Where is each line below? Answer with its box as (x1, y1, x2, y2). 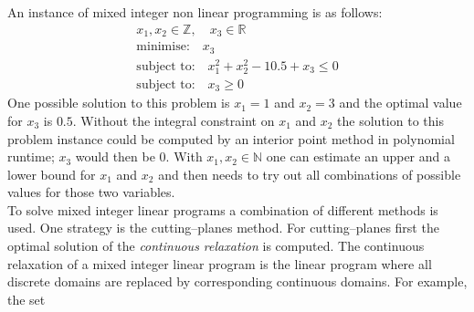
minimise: (136, 40, 190, 54)
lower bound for (7, 164, 96, 183)
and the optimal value (339, 93, 462, 112)
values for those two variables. (7, 182, 175, 202)
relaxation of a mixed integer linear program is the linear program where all (7, 254, 432, 273)
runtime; (7, 147, 55, 166)
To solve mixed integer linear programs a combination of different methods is (7, 200, 438, 219)
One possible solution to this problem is (7, 93, 230, 112)
